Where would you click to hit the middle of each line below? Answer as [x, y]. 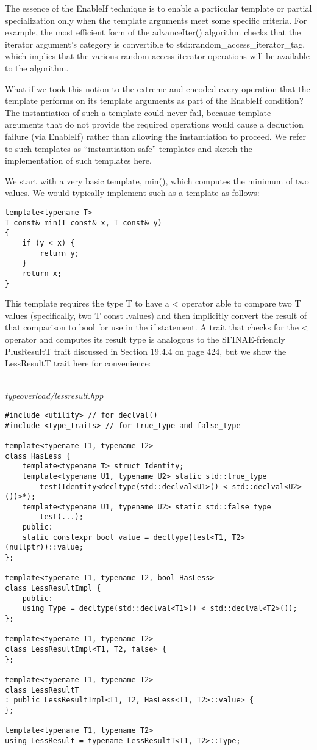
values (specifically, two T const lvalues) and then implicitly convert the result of [156, 315]
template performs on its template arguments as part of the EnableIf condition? [154, 100]
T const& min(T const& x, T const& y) [84, 223]
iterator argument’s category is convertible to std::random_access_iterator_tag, [155, 44]
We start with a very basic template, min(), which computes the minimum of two [157, 180]
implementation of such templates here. [78, 160]
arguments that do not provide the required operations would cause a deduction [154, 124]
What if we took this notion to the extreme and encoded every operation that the [158, 88]
